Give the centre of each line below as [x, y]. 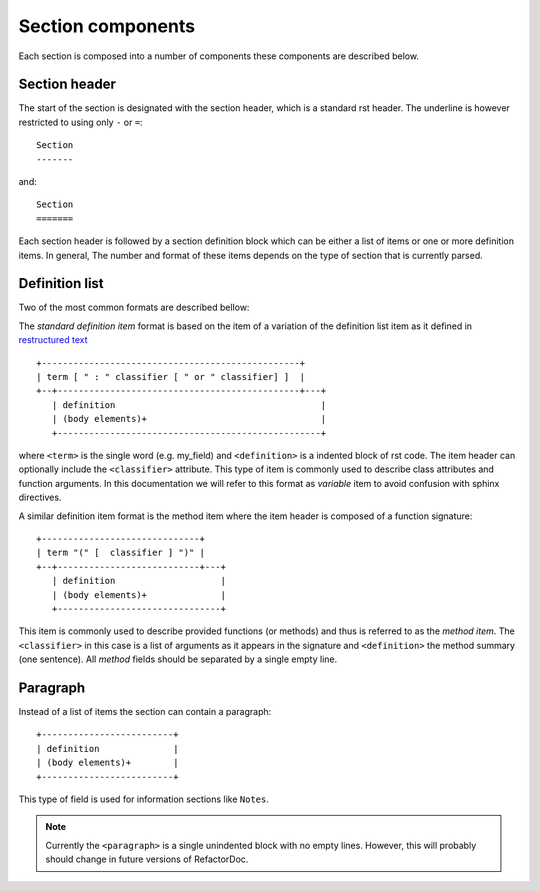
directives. [40, 497]
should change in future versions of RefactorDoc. [147, 859]
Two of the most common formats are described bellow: [134, 307]
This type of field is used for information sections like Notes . [143, 799]
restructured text [53, 340]
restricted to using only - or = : [81, 122]
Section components [106, 26]
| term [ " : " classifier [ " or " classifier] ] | [170, 377]
